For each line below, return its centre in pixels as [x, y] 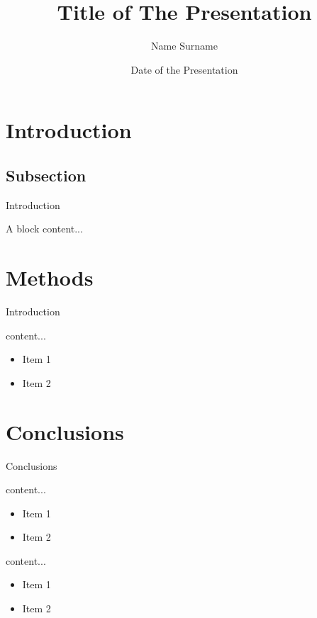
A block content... [44, 229]
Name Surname [184, 46]
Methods [50, 277]
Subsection [46, 175]
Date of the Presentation [184, 69]
